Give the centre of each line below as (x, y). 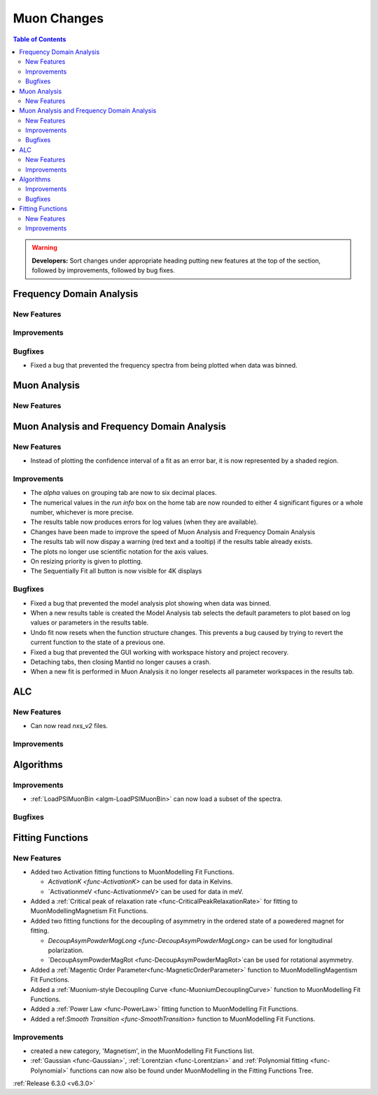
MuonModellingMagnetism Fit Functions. (89, 911)
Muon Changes (58, 18)
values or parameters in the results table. (90, 622)
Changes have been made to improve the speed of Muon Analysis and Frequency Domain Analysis (173, 531)
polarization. (66, 950)
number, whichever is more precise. (82, 512)
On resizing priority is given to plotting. (86, 562)
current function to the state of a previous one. (98, 642)
